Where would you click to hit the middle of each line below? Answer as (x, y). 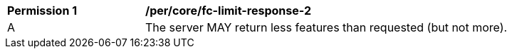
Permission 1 (42, 11)
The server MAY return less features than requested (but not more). (326, 27)
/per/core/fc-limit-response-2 (228, 11)
